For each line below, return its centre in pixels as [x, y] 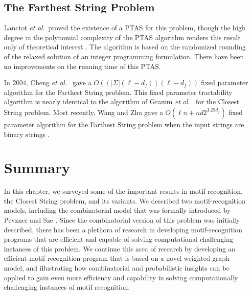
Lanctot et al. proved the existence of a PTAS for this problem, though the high [125, 28]
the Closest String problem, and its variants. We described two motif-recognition [125, 200]
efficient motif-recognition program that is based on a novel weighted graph [117, 258]
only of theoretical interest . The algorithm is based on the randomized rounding [125, 47]
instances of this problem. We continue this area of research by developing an [120, 248]
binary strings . [27, 134]
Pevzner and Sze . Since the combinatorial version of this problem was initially [122, 220]
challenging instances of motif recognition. [67, 287]
